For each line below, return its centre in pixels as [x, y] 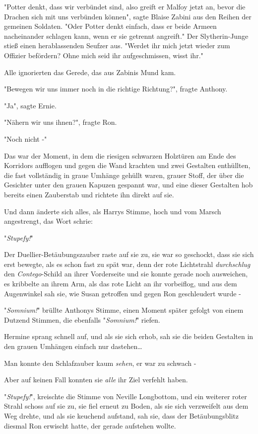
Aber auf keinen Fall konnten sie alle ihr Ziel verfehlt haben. [96, 380]
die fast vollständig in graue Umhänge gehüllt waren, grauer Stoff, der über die [124, 175]
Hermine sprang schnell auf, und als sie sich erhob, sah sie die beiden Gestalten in [129, 336]
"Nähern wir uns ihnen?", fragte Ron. [61, 122]
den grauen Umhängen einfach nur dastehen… [73, 346]
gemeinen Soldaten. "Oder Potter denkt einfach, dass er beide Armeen [110, 26]
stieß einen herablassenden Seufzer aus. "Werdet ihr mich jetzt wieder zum [117, 45]
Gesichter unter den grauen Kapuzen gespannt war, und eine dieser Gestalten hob [129, 185]
